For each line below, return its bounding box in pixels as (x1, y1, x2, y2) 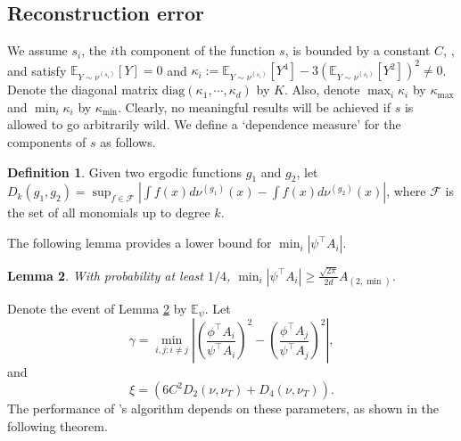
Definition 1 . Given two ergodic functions (7, 162, 243, 181)
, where (386, 182, 426, 200)
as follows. (100, 133, 156, 151)
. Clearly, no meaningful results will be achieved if (118, 97, 391, 116)
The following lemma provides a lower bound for (7, 233, 272, 252)
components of (7, 133, 86, 151)
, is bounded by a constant (284, 41, 431, 60)
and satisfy (7, 61, 67, 79)
